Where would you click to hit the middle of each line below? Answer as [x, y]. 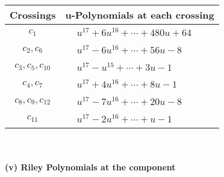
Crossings [33, 15]
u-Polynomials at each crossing [140, 15]
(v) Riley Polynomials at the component [90, 167]
